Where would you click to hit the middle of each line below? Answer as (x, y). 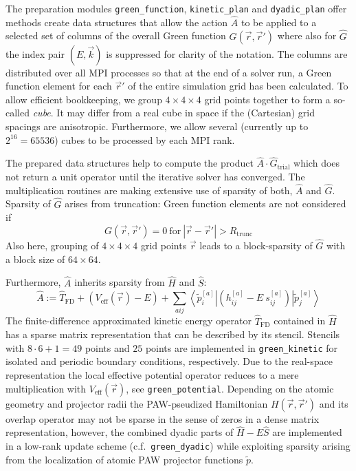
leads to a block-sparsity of (256, 245)
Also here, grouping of (52, 245)
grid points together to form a (267, 99)
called (18, 113)
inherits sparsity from (120, 282)
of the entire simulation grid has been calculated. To (238, 86)
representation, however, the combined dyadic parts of (120, 432)
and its (334, 403)
